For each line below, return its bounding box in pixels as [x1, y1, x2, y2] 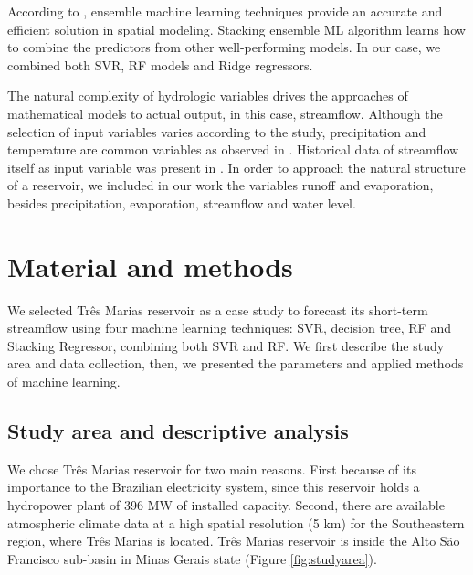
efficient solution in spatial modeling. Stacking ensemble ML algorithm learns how [7, 19, 466, 38]
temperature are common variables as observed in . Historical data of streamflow [7, 140, 459, 159]
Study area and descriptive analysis [7, 417, 349, 445]
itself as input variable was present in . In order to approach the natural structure [7, 157, 466, 176]
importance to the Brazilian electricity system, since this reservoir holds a [7, 477, 420, 496]
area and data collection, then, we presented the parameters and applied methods [7, 354, 464, 373]
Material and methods [7, 247, 293, 284]
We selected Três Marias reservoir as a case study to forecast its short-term [7, 300, 428, 319]
